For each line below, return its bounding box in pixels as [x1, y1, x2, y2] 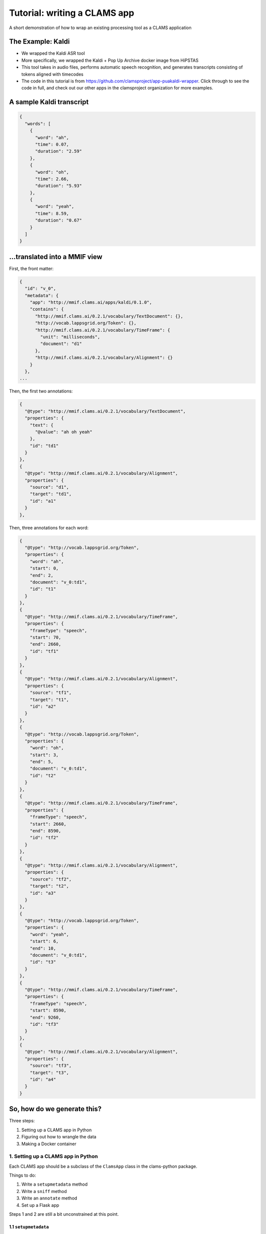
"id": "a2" [30, 703, 56, 709]
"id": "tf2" [30, 835, 59, 841]
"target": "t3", [30, 1070, 69, 1076]
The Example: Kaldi [9, 38, 70, 46]
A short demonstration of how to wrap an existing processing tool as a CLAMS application [9, 25, 192, 31]
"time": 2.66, [35, 176, 69, 182]
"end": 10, [30, 945, 56, 951]
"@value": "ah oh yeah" [35, 429, 93, 434]
